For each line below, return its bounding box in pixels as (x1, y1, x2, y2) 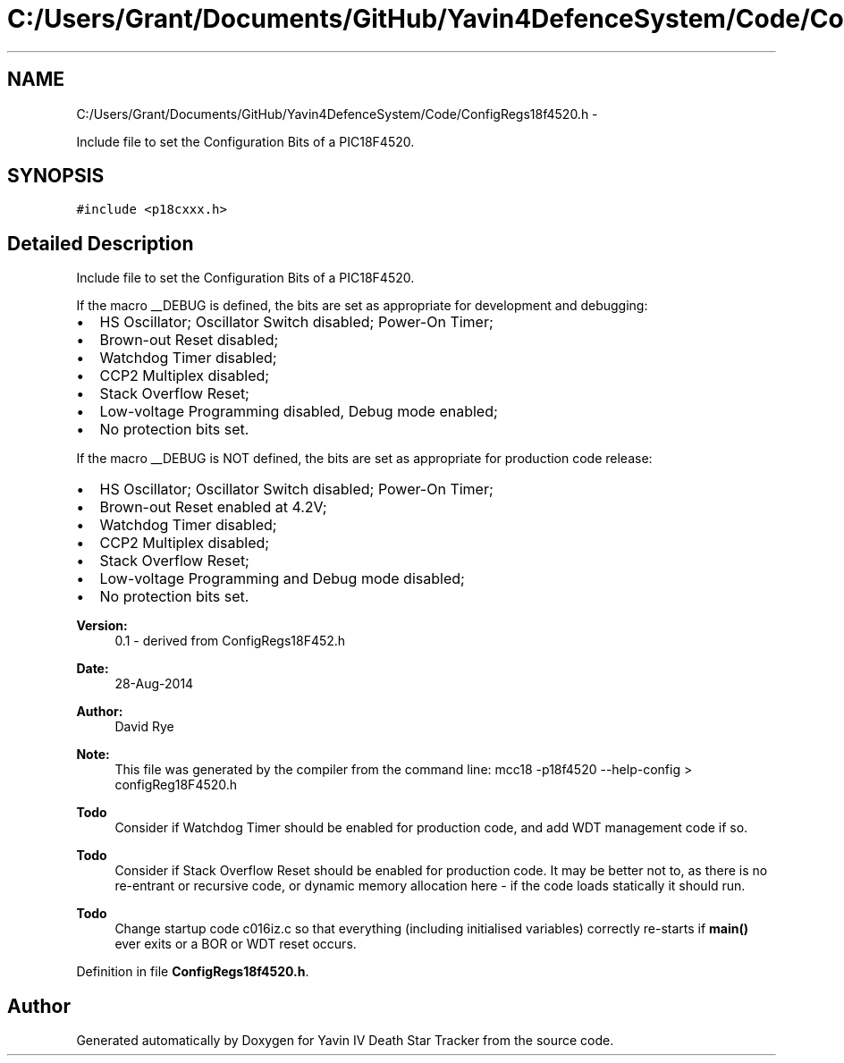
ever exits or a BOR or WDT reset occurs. (114, 936, 357, 952)
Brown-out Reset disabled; (99, 331, 279, 350)
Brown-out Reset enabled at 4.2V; (99, 498, 327, 517)
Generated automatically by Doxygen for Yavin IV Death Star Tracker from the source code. (76, 1033, 614, 1049)
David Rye (114, 719, 174, 735)
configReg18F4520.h (114, 777, 238, 793)
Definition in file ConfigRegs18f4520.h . (76, 964, 309, 980)
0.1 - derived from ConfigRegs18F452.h (114, 633, 346, 649)
